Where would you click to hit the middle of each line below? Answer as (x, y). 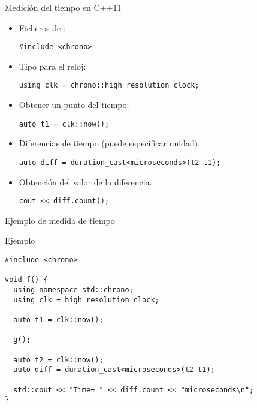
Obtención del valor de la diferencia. (85, 181)
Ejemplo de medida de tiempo (60, 220)
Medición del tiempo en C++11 (63, 7)
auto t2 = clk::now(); (58, 360)
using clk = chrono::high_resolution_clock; (109, 85)
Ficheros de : (42, 27)
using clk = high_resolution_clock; (86, 300)
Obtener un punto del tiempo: (74, 105)
